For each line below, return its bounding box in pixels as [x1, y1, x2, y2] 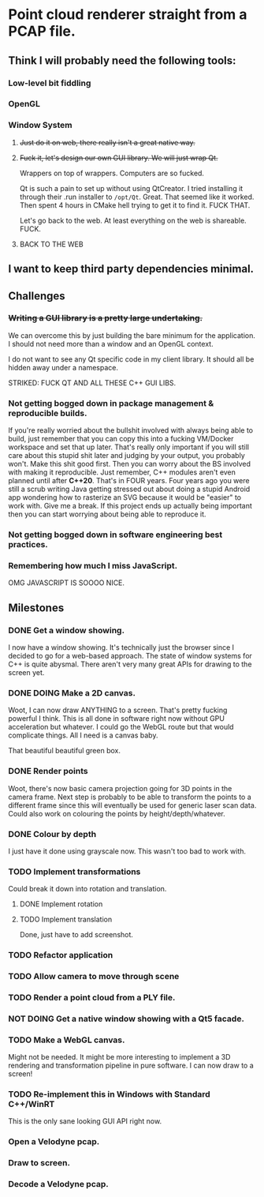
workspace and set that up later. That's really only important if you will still [8, 442, 250, 452]
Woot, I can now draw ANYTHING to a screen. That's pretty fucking [8, 705, 228, 715]
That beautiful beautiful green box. [8, 746, 121, 756]
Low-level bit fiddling [8, 77, 91, 88]
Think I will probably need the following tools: [8, 54, 236, 67]
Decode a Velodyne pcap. [8, 1179, 109, 1190]
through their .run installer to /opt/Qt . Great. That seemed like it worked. [19, 192, 255, 201]
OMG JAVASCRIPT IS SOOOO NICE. [8, 578, 125, 587]
